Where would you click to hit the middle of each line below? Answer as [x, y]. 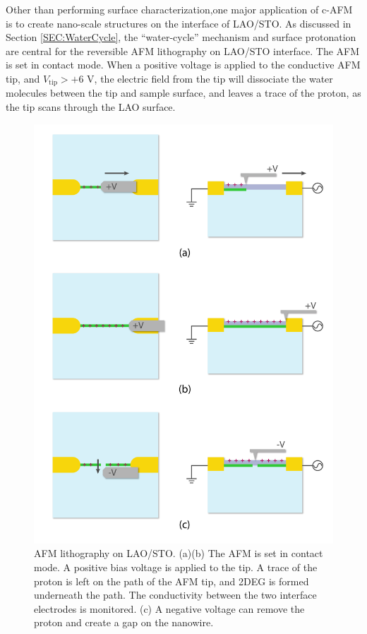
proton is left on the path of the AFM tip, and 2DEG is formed [172, 581]
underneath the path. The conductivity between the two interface [175, 595]
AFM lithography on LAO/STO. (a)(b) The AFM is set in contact [179, 553]
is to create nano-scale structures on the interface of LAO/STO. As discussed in [179, 23]
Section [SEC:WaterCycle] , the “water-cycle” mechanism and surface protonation [181, 37]
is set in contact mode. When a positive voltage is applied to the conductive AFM [183, 65]
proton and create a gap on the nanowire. [124, 622]
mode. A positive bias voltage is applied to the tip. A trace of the [176, 567]
